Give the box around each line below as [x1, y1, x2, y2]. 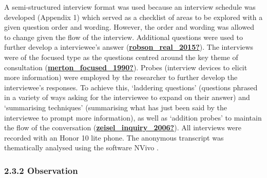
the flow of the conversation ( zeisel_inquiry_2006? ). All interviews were [4, 122, 241, 133]
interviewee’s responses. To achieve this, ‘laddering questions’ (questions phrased [4, 82, 258, 92]
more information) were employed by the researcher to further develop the [4, 72, 238, 83]
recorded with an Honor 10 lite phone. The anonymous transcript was [4, 132, 224, 143]
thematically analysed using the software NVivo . [4, 142, 159, 153]
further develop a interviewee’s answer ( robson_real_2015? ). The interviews [4, 42, 254, 52]
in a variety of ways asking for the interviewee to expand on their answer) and [4, 92, 250, 103]
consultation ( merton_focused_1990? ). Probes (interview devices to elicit [4, 62, 247, 72]
